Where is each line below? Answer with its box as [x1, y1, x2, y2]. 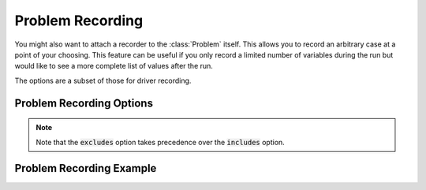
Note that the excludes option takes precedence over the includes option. [35, 137, 286, 147]
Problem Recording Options [14, 96, 154, 110]
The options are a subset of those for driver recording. [14, 76, 192, 85]
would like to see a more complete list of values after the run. [14, 61, 213, 71]
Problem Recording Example [14, 162, 157, 175]
